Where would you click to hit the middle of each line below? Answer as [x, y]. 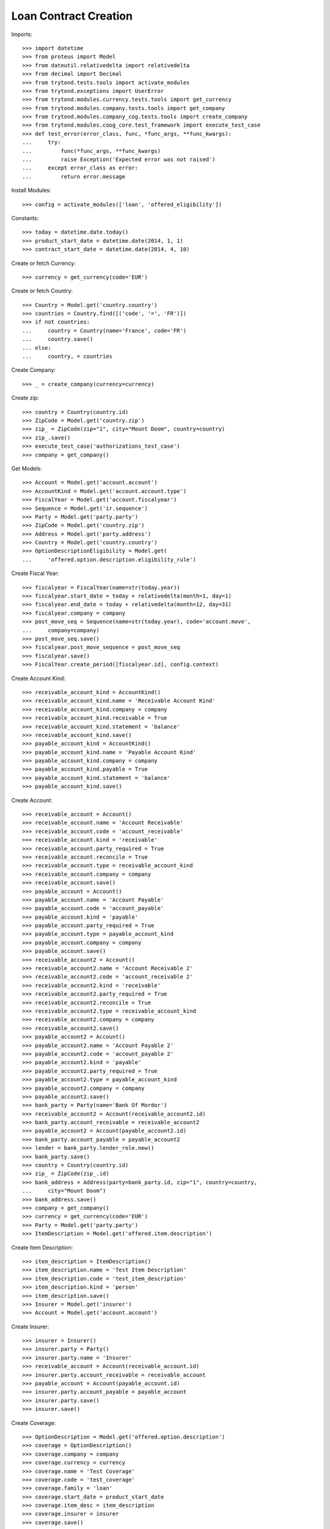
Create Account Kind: [38, 678]
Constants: [25, 218]
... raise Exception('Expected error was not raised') [119, 160]
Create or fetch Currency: [44, 263]
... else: [37, 348]
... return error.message [74, 176]
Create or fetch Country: [42, 291]
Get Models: [27, 468]
